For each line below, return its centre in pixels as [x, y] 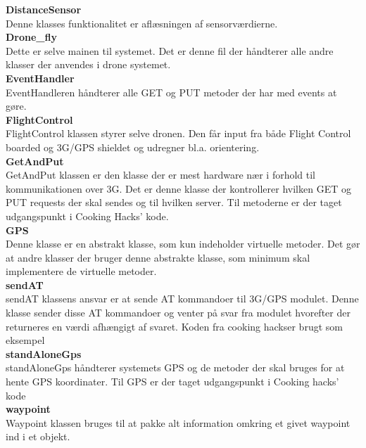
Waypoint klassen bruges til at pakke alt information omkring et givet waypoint [178, 422]
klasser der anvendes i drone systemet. [88, 64]
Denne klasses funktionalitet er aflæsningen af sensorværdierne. [142, 23]
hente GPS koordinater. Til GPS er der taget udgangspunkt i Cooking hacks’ [172, 382]
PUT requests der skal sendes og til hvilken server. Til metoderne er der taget [174, 202]
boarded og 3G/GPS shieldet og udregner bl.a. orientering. [133, 147]
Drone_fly [31, 37]
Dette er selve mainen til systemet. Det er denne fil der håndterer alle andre [170, 50]
